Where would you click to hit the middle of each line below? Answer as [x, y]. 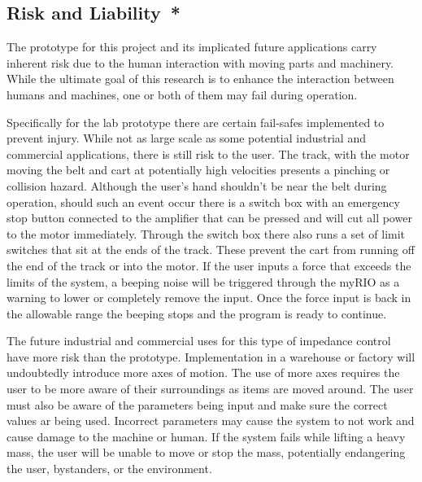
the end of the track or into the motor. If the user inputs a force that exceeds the [209, 265]
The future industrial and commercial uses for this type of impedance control [199, 341]
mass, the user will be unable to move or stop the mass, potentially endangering [206, 452]
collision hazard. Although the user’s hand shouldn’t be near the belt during [197, 185]
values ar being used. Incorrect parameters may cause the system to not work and [211, 421]
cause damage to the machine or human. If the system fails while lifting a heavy [206, 436]
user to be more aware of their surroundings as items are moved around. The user [210, 389]
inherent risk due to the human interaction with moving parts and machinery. [200, 62]
